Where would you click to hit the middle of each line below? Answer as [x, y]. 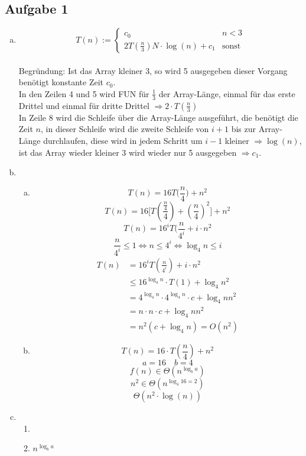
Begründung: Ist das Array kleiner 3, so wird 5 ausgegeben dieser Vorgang [153, 70]
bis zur [244, 129]
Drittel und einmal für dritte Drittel [84, 105]
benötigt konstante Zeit [61, 82]
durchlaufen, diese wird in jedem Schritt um [123, 140]
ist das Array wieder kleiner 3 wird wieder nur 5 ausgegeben [128, 152]
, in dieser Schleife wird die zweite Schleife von [125, 129]
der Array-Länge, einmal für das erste [227, 93]
